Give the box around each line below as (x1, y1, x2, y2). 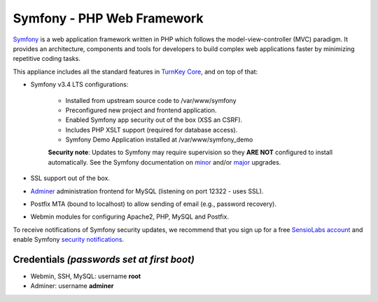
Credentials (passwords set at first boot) (13, 254, 195, 266)
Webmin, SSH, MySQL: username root (30, 272, 141, 280)
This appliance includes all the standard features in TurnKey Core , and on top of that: (13, 67, 258, 76)
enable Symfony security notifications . (13, 235, 125, 244)
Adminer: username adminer (30, 282, 114, 290)
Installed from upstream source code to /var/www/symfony (65, 96, 237, 104)
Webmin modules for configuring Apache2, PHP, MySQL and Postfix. (30, 212, 229, 221)
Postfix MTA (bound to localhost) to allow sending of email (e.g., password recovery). (30, 200, 276, 208)
